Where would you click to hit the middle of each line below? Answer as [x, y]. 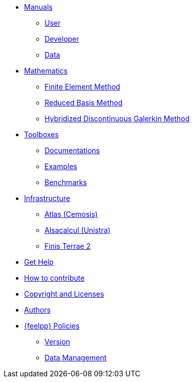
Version [57, 342]
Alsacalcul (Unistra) [78, 230]
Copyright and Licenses [64, 294]
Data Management [76, 358]
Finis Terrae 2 [68, 246]
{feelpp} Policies [52, 326]
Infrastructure [47, 198]
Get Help [39, 262]
